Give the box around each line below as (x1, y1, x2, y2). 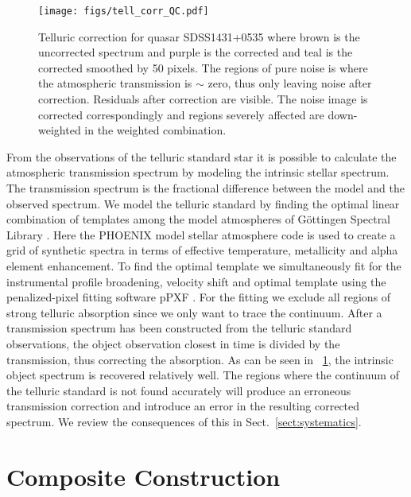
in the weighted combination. (84, 122, 227, 138)
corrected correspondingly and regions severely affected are (38, 106, 324, 122)
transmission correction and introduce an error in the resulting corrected (6, 398, 360, 414)
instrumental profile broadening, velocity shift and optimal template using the (6, 273, 386, 289)
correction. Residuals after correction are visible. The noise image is (38, 91, 368, 107)
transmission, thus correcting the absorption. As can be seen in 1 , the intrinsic (6, 351, 394, 367)
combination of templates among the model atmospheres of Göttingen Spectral (6, 211, 391, 227)
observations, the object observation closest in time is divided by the (6, 335, 340, 351)
